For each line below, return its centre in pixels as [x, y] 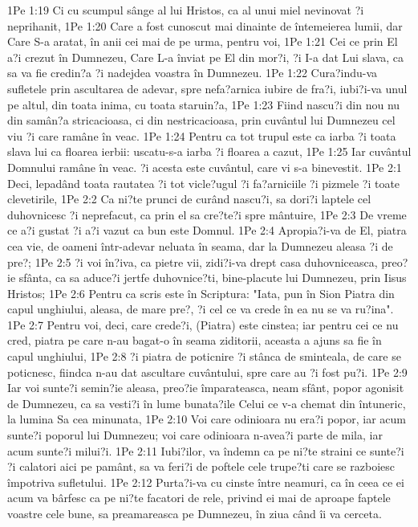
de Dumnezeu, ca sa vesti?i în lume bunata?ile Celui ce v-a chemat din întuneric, [207, 403]
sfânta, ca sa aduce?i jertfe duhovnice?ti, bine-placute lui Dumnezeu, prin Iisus [213, 278]
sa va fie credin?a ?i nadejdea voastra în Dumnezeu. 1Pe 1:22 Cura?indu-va [193, 73]
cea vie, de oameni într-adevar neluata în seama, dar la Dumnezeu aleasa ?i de [200, 245]
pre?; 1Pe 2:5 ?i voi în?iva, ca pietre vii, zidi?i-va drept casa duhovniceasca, [193, 261]
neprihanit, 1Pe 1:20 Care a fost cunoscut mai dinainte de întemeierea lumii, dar [205, 25]
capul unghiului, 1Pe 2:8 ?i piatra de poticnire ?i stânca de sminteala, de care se [204, 356]
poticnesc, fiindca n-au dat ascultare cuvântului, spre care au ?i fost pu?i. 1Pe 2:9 [207, 372]
